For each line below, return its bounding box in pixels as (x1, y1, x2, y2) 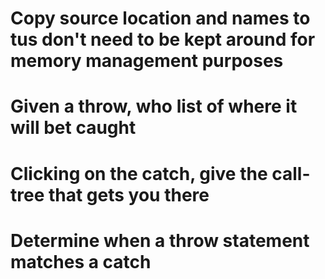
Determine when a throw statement (10, 229, 310, 252)
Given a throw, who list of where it (10, 95, 298, 118)
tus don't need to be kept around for (10, 28, 316, 51)
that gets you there (48, 183, 210, 206)
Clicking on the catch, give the (10, 162, 268, 185)
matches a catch (10, 250, 152, 273)
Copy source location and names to (10, 7, 311, 30)
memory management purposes (10, 50, 284, 72)
